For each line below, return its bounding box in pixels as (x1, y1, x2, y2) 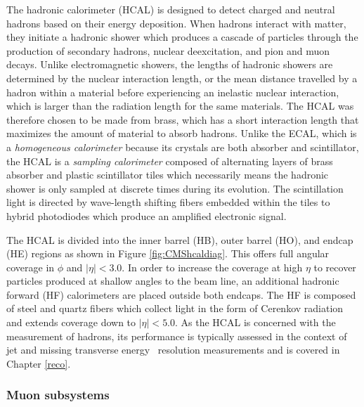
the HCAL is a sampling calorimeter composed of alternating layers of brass (6, 153, 333, 168)
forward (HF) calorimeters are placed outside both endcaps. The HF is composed (6, 287, 356, 302)
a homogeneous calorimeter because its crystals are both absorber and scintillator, (6, 139, 359, 154)
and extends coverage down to (6, 315, 136, 330)
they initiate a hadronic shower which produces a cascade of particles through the (6, 30, 358, 44)
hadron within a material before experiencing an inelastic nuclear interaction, (6, 84, 339, 99)
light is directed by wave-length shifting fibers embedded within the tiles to (6, 195, 330, 209)
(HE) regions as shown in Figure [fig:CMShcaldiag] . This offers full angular (6, 246, 330, 261)
